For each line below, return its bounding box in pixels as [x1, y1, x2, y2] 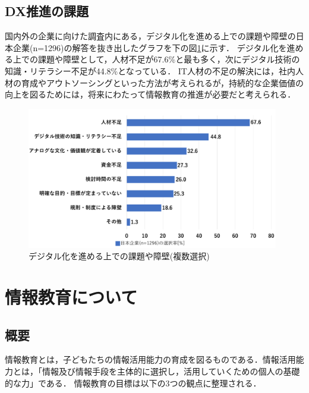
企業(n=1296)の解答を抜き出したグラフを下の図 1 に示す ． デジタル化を [12, 41, 287, 54]
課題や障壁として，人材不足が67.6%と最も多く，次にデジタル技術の [37, 53, 300, 65]
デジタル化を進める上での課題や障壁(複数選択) [29, 250, 210, 262]
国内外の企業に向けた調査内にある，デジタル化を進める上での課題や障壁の [5, 30, 296, 42]
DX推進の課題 [5, 2, 89, 20]
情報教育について [5, 284, 138, 309]
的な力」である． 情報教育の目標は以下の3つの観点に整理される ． [5, 376, 261, 389]
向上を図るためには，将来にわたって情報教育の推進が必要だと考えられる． [5, 88, 296, 100]
